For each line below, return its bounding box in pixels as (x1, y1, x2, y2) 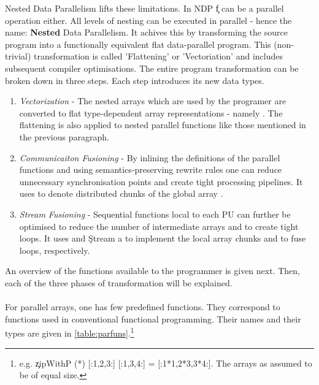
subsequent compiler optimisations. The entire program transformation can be (5, 61, 299, 74)
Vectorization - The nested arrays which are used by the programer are (19, 94, 286, 107)
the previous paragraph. (19, 130, 109, 143)
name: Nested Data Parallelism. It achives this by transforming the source (5, 26, 288, 39)
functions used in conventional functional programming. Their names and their (5, 312, 301, 325)
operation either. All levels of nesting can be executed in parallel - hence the (5, 13, 292, 26)
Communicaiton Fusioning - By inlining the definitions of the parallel (19, 151, 280, 164)
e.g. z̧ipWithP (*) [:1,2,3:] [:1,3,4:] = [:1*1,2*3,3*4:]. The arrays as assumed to (19, 356, 312, 369)
